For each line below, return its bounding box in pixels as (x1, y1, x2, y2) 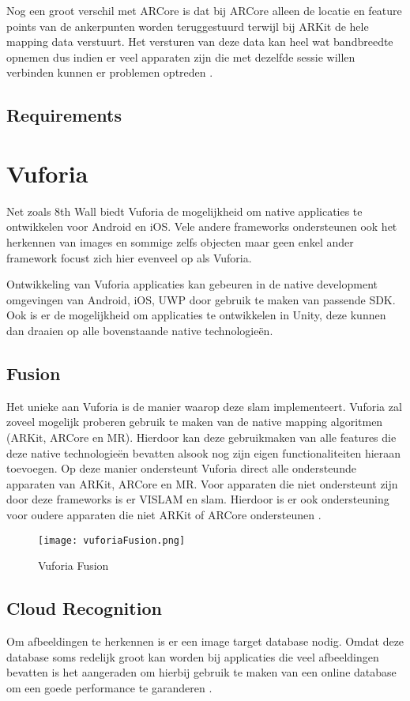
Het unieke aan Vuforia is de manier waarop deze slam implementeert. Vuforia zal (6, 398, 402, 414)
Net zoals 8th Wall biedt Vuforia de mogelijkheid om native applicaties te (6, 202, 363, 219)
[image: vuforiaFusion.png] (38, 534, 186, 546)
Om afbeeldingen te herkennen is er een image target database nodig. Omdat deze (6, 633, 404, 650)
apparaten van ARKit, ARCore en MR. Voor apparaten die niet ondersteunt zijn (6, 475, 398, 492)
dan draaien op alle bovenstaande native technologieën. (6, 322, 273, 339)
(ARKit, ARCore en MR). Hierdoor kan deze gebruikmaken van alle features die (6, 429, 397, 446)
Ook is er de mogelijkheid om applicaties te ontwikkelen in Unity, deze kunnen (6, 307, 386, 323)
